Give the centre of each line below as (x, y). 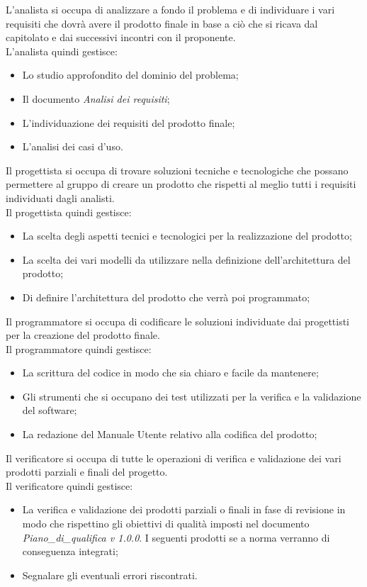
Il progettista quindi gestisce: (69, 212)
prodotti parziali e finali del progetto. (87, 472)
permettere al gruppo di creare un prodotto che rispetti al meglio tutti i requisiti (181, 184)
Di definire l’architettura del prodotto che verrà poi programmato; (166, 297)
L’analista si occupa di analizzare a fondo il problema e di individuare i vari (170, 9)
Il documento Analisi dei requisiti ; (96, 98)
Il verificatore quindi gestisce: (69, 485)
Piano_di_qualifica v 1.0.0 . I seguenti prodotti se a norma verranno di (176, 537)
